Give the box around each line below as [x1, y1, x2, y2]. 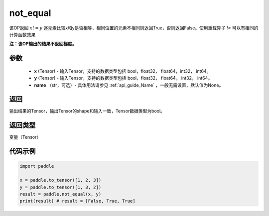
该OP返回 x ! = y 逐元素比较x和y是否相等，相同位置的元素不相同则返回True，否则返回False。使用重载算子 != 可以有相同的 [9, 25, 259, 31]
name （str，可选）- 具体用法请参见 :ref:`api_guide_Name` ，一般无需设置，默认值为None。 [34, 82, 224, 88]
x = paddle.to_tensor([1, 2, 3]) [19, 177, 102, 183]
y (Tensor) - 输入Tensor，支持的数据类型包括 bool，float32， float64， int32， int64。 [34, 75, 213, 81]
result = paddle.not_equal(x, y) [19, 191, 102, 197]
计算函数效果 [9, 31, 36, 37]
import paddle [19, 163, 54, 169]
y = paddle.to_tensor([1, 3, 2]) [19, 184, 102, 190]
